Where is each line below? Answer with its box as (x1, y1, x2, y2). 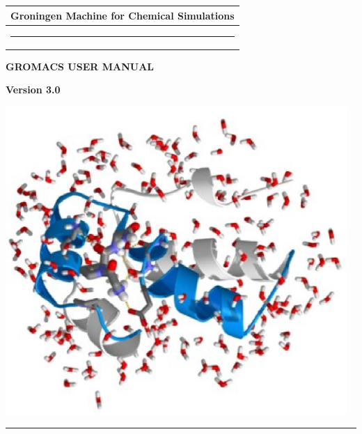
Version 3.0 (6, 82, 61, 97)
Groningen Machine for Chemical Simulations (10, 8, 235, 22)
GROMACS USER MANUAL (6, 59, 154, 73)
